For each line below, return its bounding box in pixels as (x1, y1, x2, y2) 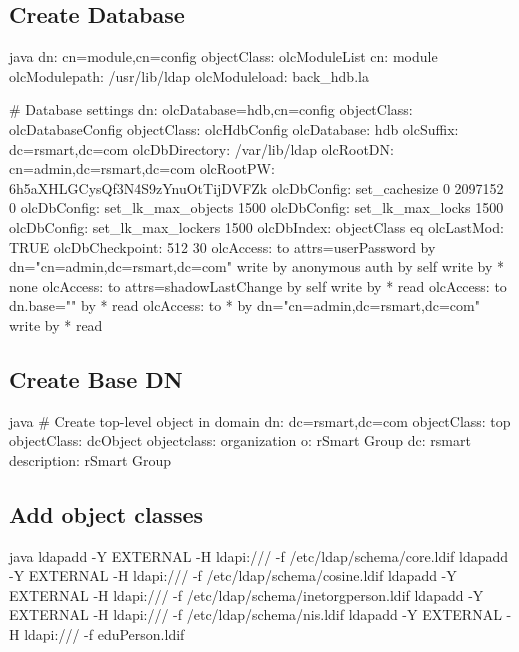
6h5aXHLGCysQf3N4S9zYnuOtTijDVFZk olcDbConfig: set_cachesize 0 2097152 (9, 177, 504, 198)
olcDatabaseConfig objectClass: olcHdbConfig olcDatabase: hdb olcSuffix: (9, 118, 459, 139)
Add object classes (9, 498, 204, 529)
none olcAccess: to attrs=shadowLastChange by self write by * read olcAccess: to (9, 275, 507, 296)
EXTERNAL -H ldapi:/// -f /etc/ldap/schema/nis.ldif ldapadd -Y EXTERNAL (9, 604, 502, 625)
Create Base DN (9, 363, 183, 394)
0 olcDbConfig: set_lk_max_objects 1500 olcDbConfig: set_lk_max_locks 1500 (9, 197, 504, 218)
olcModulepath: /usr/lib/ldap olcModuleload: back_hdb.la (9, 65, 369, 86)
